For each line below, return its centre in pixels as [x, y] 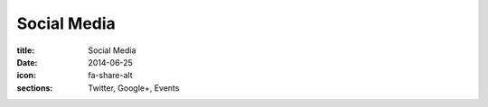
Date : [27, 62]
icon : [27, 76]
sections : [35, 88]
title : [26, 50]
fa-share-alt [110, 76]
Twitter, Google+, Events [134, 88]
